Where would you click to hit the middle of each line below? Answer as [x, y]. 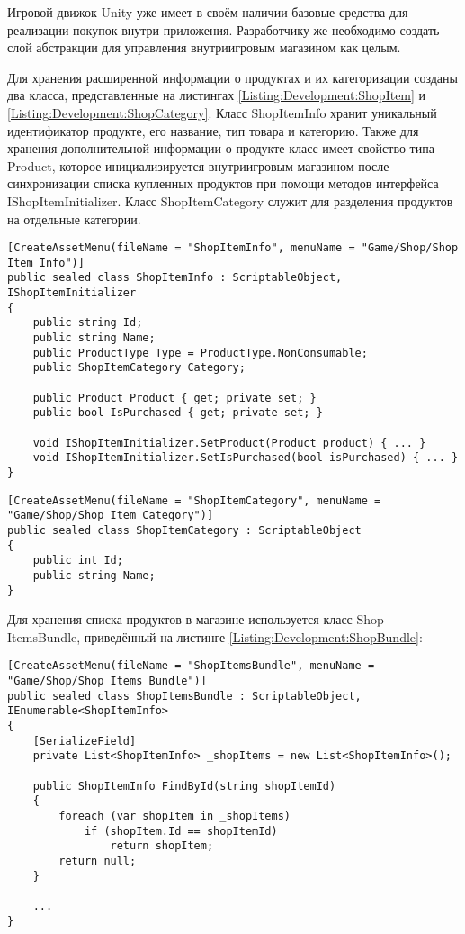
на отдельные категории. [74, 218]
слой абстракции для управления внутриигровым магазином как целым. [204, 47]
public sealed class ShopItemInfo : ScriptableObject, [175, 278]
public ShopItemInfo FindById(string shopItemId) [184, 786]
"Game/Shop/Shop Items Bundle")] [107, 681]
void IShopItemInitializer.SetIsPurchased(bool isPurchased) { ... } [246, 458]
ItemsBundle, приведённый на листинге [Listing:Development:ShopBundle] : [215, 636]
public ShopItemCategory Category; [139, 368]
